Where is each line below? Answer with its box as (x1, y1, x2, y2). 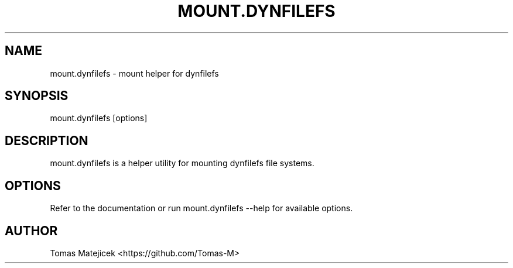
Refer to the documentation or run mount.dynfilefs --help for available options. (50, 203, 353, 214)
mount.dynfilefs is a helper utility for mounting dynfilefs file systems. (50, 158, 314, 169)
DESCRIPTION (5, 133, 88, 148)
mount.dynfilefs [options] (50, 113, 148, 123)
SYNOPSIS (5, 88, 69, 104)
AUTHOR (5, 223, 58, 238)
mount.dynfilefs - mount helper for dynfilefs (50, 68, 219, 78)
